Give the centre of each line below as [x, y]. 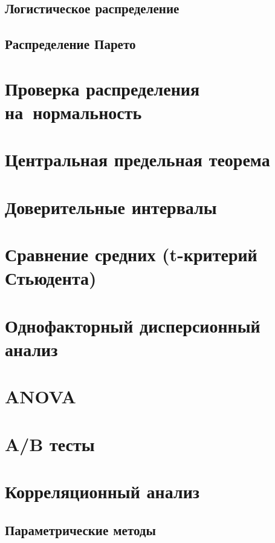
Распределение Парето [70, 44]
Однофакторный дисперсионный [133, 325]
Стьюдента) [51, 278]
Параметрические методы [80, 529]
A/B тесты [50, 444]
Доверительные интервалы [111, 206]
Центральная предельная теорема [137, 159]
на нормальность [73, 112]
